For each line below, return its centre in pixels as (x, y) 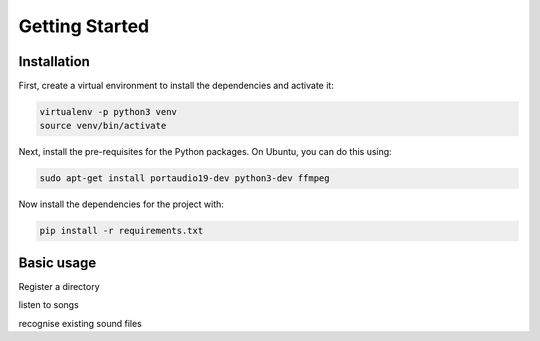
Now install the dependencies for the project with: (121, 204)
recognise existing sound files (80, 323)
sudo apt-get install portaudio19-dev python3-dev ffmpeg (184, 178)
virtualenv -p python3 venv (108, 112)
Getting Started (84, 26)
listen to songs (48, 305)
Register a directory (59, 286)
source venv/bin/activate (103, 126)
